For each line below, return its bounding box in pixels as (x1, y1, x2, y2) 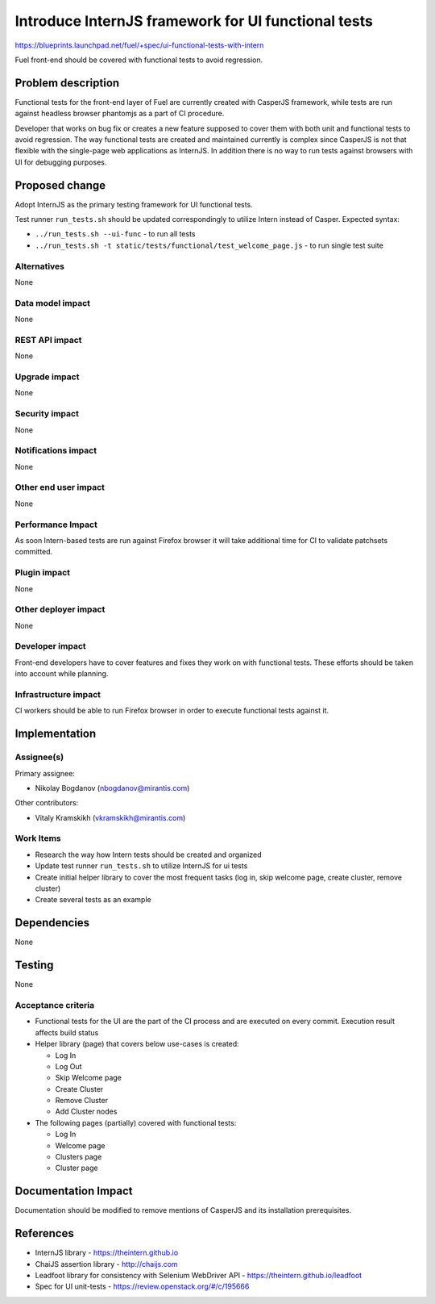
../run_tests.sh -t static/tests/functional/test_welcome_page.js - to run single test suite (35, 240, 384, 250)
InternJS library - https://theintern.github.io (35, 1248, 179, 1258)
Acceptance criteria (14, 999, 95, 1010)
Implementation (14, 727, 97, 741)
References (14, 1227, 74, 1240)
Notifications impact (14, 445, 97, 456)
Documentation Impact (14, 1185, 133, 1198)
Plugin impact (14, 567, 70, 579)
